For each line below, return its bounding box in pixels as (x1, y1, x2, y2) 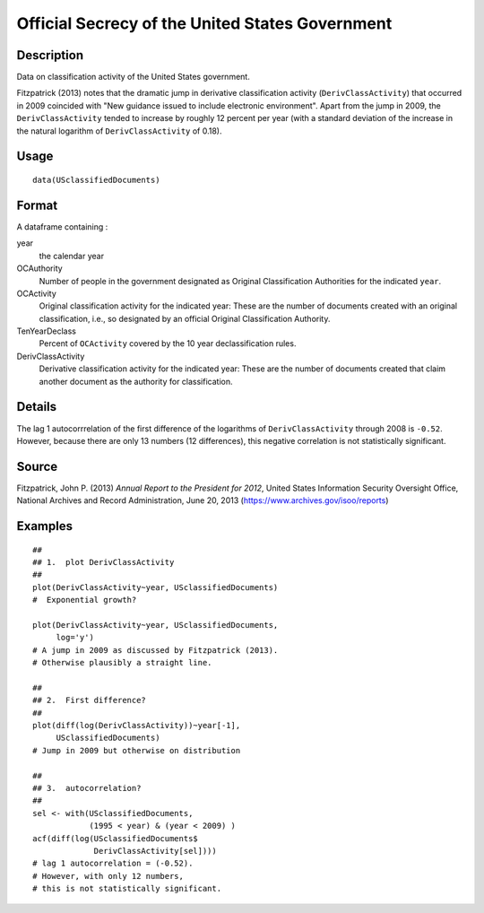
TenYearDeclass (16, 326, 76, 336)
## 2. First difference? (32, 695, 147, 706)
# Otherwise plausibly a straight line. (32, 657, 212, 668)
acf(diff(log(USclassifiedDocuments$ (32, 833, 199, 843)
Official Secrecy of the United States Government (16, 13, 393, 33)
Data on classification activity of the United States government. (16, 72, 250, 83)
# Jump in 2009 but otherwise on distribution (32, 745, 241, 755)
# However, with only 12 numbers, (32, 871, 184, 881)
